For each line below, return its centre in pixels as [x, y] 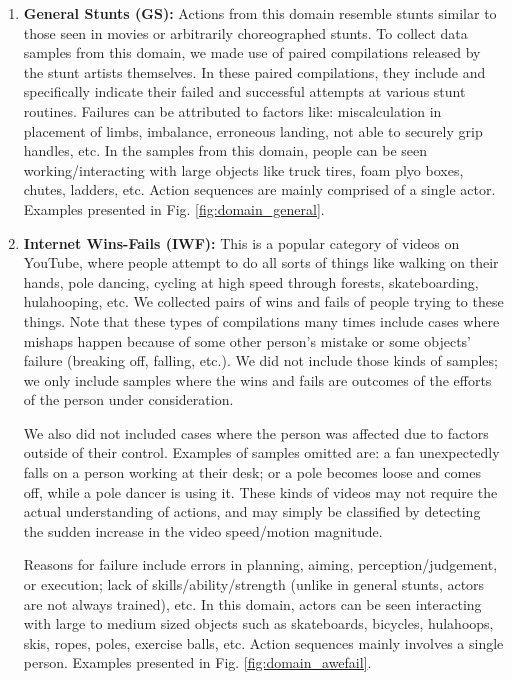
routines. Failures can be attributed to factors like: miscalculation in [232, 110]
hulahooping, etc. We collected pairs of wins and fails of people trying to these [263, 301]
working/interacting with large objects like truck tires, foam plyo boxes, [243, 169]
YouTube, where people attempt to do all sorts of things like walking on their [261, 262]
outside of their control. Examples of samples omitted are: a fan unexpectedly [261, 452]
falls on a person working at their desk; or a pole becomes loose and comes [252, 472]
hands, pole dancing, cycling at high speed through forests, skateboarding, [251, 281]
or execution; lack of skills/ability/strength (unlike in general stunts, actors [254, 584]
